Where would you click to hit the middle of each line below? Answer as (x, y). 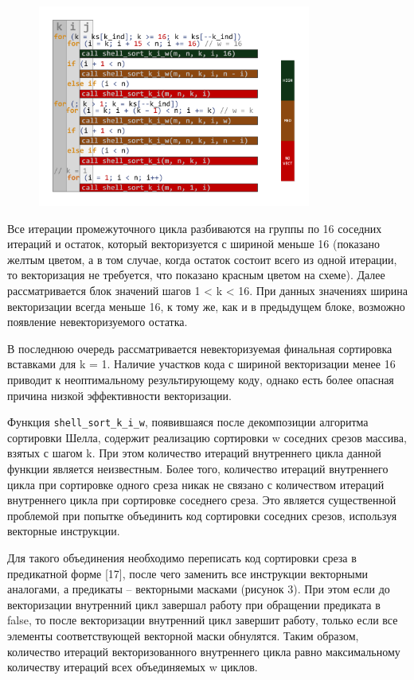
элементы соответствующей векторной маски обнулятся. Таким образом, (183, 635)
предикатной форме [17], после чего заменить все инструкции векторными (188, 573)
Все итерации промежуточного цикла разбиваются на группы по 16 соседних (195, 228)
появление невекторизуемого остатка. (98, 322)
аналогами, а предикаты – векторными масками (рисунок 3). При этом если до (199, 589)
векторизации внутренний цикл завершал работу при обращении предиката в (194, 604)
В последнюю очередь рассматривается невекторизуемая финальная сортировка (200, 348)
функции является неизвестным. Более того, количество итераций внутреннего (198, 469)
